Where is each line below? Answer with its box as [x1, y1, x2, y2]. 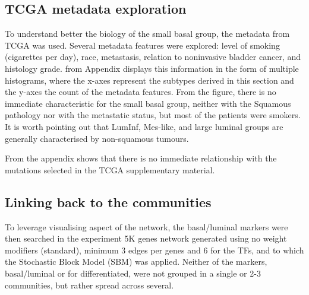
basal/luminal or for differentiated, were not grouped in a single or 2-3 [5, 267, 261, 279]
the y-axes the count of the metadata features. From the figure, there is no [5, 85, 276, 98]
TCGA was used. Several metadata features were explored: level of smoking [5, 39, 280, 51]
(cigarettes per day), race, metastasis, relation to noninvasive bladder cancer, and [5, 50, 301, 63]
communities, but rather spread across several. [5, 278, 174, 291]
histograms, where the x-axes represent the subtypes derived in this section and [5, 74, 294, 86]
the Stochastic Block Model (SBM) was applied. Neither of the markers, [5, 255, 267, 268]
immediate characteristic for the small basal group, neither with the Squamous [5, 97, 291, 109]
